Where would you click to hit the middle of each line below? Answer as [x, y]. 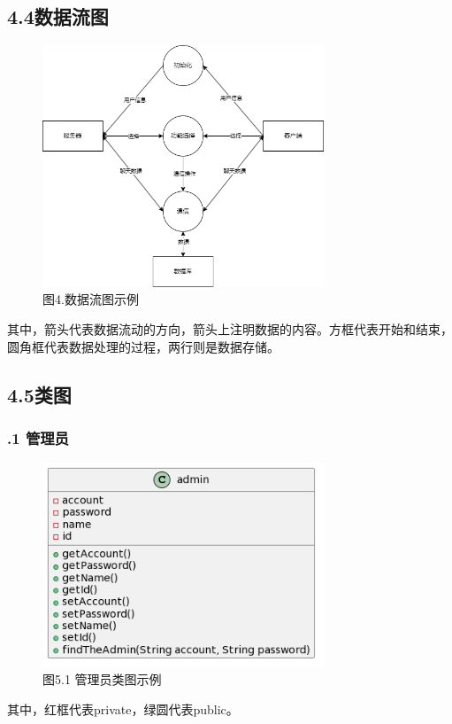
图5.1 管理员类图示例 [102, 679]
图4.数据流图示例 [91, 299]
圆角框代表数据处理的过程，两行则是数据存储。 [143, 346]
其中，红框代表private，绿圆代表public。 [123, 708]
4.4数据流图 [58, 16]
